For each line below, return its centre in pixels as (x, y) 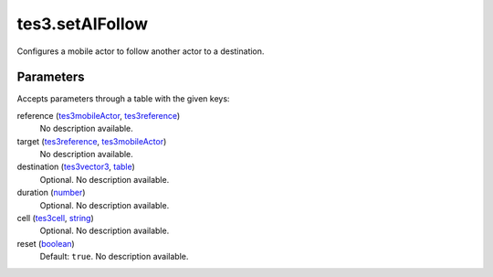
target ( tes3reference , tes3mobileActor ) (92, 141)
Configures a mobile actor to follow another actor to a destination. (141, 51)
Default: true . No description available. (114, 257)
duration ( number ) (51, 193)
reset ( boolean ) (46, 243)
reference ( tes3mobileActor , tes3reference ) (99, 115)
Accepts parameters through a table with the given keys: (123, 99)
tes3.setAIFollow (83, 24)
